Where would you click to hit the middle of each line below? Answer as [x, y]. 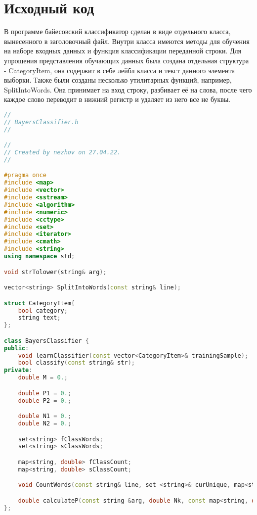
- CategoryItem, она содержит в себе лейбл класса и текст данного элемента [119, 70]
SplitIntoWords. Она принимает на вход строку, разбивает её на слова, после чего [128, 89]
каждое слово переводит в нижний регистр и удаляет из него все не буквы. [117, 99]
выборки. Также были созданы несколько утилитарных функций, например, [118, 80]
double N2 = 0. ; [45, 423]
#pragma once [25, 175]
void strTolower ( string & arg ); [55, 272]
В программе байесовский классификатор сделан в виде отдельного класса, [117, 31]
